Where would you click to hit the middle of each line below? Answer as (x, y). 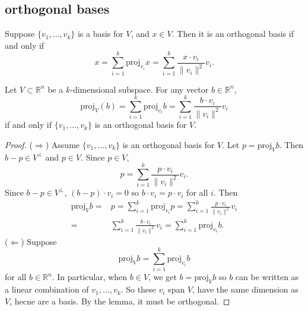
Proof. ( (19, 144)
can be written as (267, 277)
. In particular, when (90, 277)
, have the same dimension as (245, 289)
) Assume (63, 144)
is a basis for (100, 34)
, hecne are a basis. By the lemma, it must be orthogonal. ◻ (120, 301)
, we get (163, 277)
